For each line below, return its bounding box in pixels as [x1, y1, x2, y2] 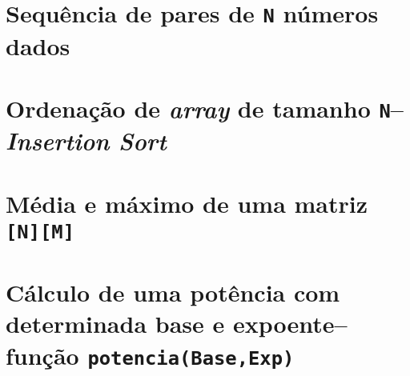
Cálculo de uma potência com [6, 276, 340, 309]
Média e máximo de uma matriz [6, 186, 368, 219]
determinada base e [6, 307, 225, 340]
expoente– [232, 307, 348, 340]
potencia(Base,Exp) [87, 346, 295, 370]
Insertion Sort [6, 124, 167, 158]
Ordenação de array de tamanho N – [6, 91, 404, 125]
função [6, 338, 79, 371]
